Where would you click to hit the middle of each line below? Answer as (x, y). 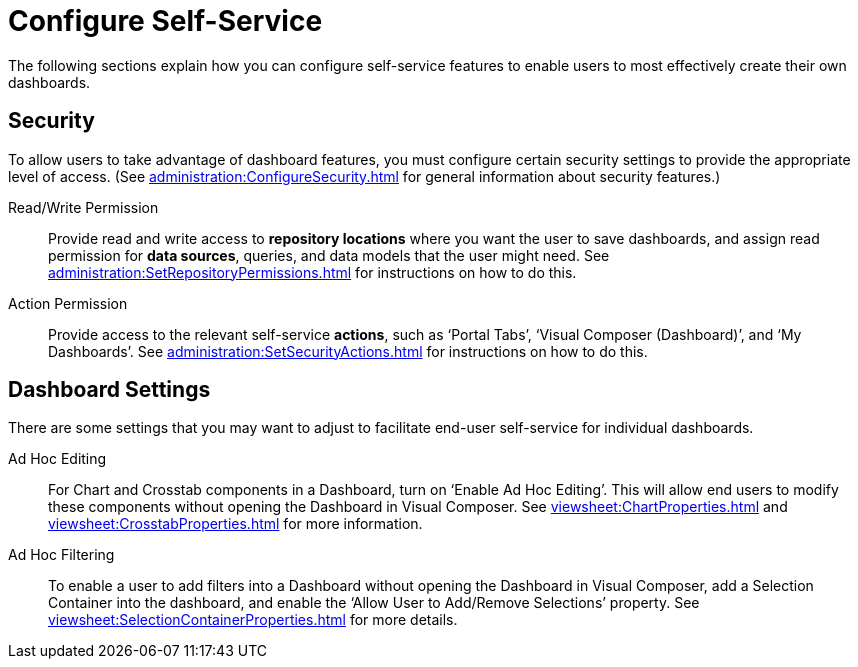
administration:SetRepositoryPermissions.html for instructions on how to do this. (312, 272)
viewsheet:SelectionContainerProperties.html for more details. (253, 620)
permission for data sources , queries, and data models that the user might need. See (329, 255)
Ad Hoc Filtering (61, 555)
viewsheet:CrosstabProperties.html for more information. (235, 524)
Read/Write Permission (83, 207)
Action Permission (68, 303)
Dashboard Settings (109, 390)
